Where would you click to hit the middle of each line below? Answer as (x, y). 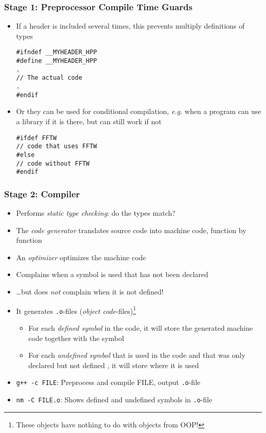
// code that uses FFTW (57, 146)
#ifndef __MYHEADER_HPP (57, 52)
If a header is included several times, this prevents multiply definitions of (130, 26)
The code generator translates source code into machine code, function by (131, 230)
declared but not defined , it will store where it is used (114, 365)
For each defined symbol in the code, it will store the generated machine (141, 327)
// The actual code (49, 78)
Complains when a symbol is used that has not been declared (112, 274)
